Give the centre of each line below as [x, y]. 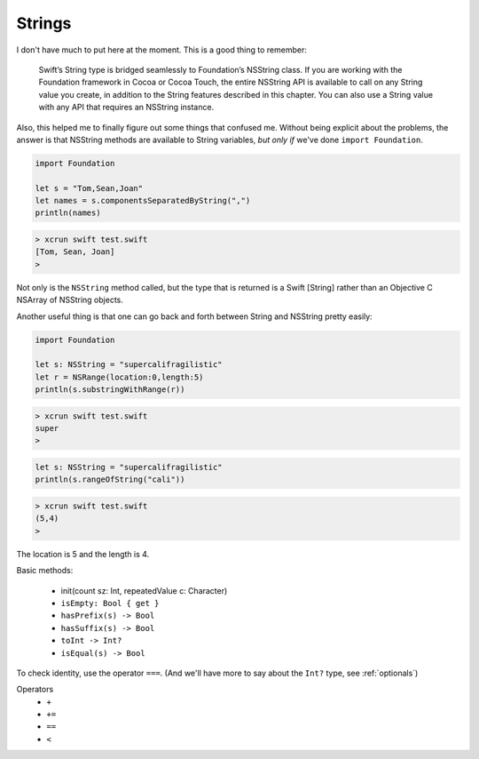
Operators [35, 690]
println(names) [68, 213]
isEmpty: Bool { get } [110, 603]
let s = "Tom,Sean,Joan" [89, 188]
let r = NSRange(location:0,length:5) [119, 377]
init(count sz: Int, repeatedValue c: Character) [144, 590]
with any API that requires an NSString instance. [126, 108]
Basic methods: [45, 571]
